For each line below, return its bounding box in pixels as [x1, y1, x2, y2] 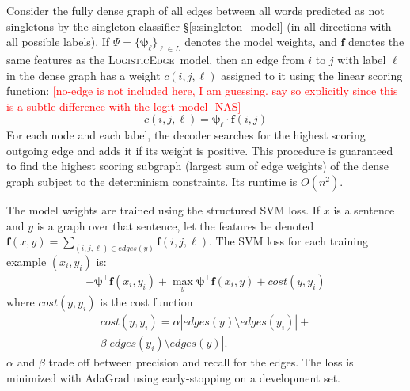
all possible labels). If [6, 33, 110, 50]
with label [337, 51, 386, 67]
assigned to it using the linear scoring [221, 66, 403, 83]
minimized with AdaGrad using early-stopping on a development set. [6, 369, 340, 385]
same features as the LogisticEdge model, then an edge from [6, 51, 305, 67]
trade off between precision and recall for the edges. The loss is [48, 354, 354, 370]
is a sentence [333, 201, 395, 218]
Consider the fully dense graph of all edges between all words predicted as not [6, 2, 385, 18]
